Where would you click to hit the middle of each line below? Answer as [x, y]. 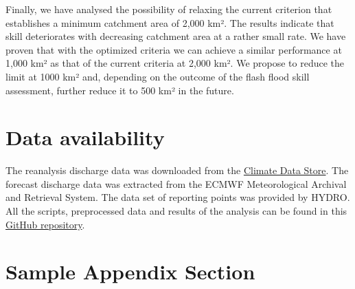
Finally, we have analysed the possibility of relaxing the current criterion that [169, 9]
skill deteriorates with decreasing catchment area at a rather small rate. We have [176, 36]
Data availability [85, 137]
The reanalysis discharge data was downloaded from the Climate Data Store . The [177, 170]
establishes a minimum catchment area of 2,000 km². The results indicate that [170, 22]
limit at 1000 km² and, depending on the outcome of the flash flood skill [158, 76]
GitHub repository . [45, 224]
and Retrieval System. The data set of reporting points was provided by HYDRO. [178, 197]
